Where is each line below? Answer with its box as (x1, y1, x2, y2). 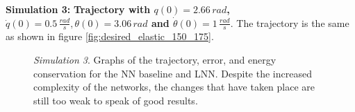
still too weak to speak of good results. (33, 93, 198, 107)
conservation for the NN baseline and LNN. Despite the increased (33, 66, 312, 80)
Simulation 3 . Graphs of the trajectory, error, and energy (33, 53, 276, 67)
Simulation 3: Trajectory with (6, 2, 151, 16)
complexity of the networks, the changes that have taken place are (33, 80, 315, 94)
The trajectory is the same (236, 15, 349, 30)
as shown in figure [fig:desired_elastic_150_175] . (6, 29, 214, 44)
